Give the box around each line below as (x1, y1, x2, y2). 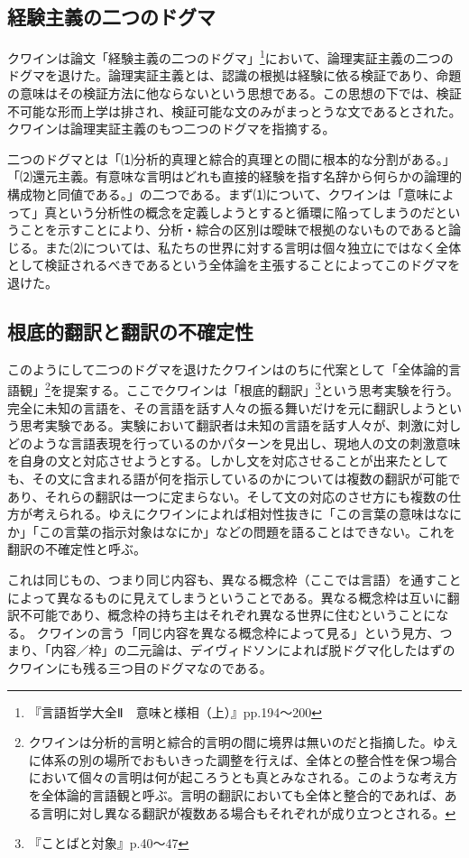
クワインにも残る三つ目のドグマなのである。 (7, 658, 272, 677)
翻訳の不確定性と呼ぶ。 (7, 540, 146, 558)
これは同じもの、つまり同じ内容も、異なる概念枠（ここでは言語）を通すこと (7, 569, 462, 588)
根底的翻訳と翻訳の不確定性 (7, 317, 253, 345)
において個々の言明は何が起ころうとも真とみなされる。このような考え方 (28, 768, 458, 787)
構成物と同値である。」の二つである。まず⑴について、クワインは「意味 (7, 185, 429, 204)
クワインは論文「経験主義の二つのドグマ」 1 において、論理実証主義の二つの (7, 46, 454, 67)
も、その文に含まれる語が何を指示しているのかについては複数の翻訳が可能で (7, 469, 461, 487)
